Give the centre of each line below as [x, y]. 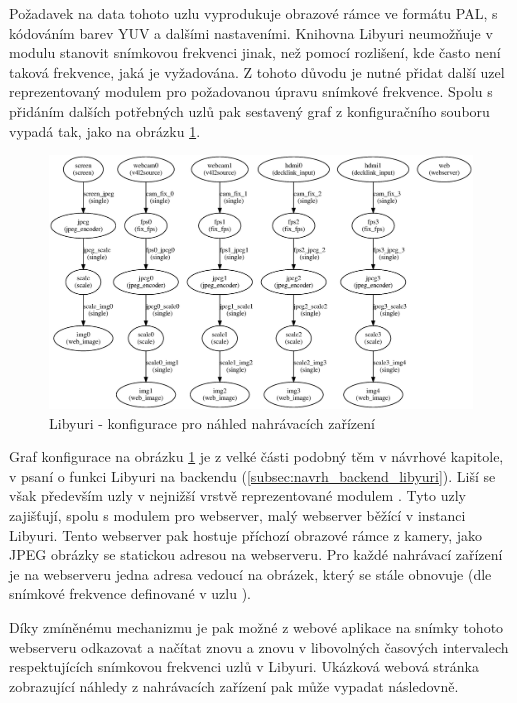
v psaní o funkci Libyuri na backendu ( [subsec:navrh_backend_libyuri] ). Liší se [252, 475]
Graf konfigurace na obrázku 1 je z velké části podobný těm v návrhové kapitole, [256, 456]
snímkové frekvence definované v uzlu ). [130, 593]
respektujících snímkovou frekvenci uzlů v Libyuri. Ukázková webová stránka [244, 666]
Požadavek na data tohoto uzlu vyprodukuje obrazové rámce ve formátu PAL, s [253, 13]
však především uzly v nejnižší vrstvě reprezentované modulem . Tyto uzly [237, 495]
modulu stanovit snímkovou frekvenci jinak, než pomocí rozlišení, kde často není [255, 52]
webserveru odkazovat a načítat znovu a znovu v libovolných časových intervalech [259, 646]
